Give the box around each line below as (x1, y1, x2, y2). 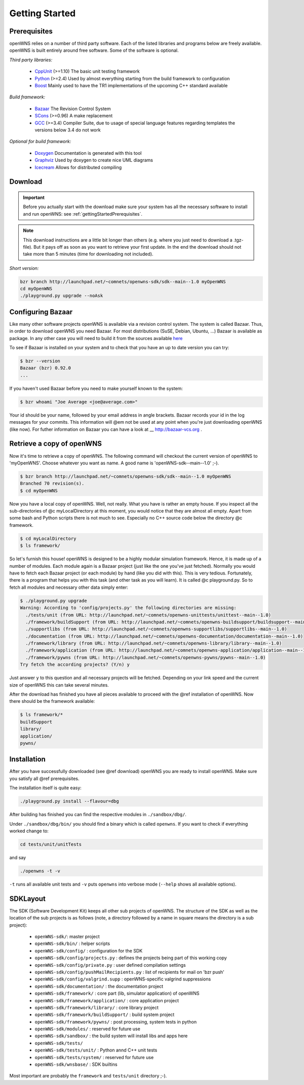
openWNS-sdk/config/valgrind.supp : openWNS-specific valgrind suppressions (34, 976, 211, 982)
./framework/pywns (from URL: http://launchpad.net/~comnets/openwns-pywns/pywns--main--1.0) (25, 655, 266, 660)
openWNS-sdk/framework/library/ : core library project (34, 1004, 159, 1010)
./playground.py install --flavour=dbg (20, 798, 119, 804)
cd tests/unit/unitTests (20, 841, 82, 847)
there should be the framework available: (9, 698, 95, 704)
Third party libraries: (9, 56, 53, 63)
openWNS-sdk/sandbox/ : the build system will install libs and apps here (34, 1033, 188, 1039)
